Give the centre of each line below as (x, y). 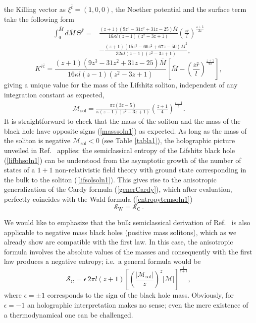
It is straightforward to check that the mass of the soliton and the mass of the (122, 121)
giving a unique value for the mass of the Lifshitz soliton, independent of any (121, 85)
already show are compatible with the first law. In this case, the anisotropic (119, 242)
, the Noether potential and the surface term (179, 9)
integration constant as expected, (54, 94)
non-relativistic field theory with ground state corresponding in (151, 170)
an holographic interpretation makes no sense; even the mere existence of (138, 305)
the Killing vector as (35, 9)
